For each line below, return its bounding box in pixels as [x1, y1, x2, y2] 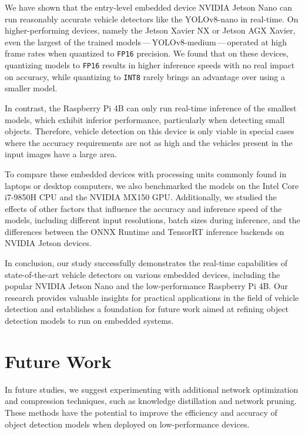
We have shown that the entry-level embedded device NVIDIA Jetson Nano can [5, 1, 292, 13]
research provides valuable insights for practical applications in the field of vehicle [5, 291, 299, 303]
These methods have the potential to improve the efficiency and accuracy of [5, 406, 277, 418]
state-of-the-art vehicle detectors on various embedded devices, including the [5, 268, 280, 280]
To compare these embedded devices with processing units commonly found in [5, 167, 287, 180]
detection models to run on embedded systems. [5, 314, 174, 327]
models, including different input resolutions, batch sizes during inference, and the [5, 214, 300, 226]
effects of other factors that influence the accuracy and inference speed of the [5, 202, 282, 214]
